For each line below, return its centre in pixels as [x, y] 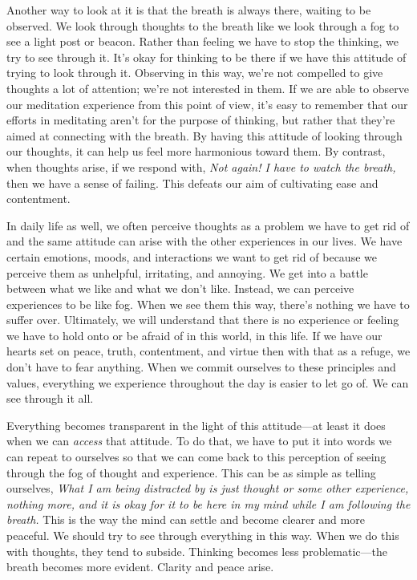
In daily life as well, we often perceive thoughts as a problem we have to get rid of [208, 225]
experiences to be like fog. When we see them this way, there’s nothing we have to [208, 304]
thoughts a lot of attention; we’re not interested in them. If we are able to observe [208, 88]
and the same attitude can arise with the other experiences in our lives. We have [204, 241]
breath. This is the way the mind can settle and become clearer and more [186, 519]
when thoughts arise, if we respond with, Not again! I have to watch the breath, [201, 166]
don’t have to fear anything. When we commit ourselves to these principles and [201, 367]
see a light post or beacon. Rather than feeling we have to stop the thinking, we [202, 41]
